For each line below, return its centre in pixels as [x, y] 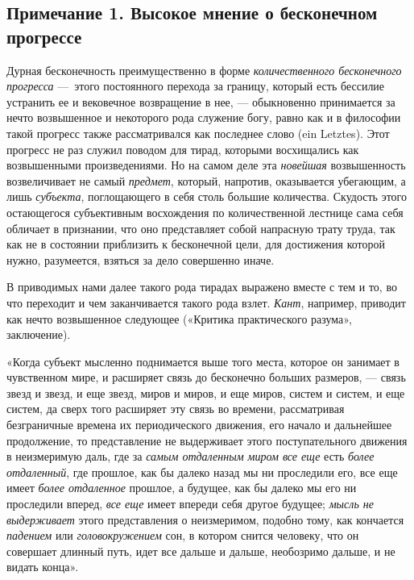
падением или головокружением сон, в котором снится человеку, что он [183, 535]
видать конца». [43, 567]
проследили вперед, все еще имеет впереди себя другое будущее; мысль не [190, 504]
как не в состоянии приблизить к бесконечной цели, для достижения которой [196, 244]
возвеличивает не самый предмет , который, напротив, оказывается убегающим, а [206, 180]
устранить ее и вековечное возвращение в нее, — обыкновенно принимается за [201, 101]
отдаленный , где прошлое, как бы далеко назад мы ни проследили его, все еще [202, 472]
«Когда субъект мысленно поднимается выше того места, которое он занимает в [203, 361]
